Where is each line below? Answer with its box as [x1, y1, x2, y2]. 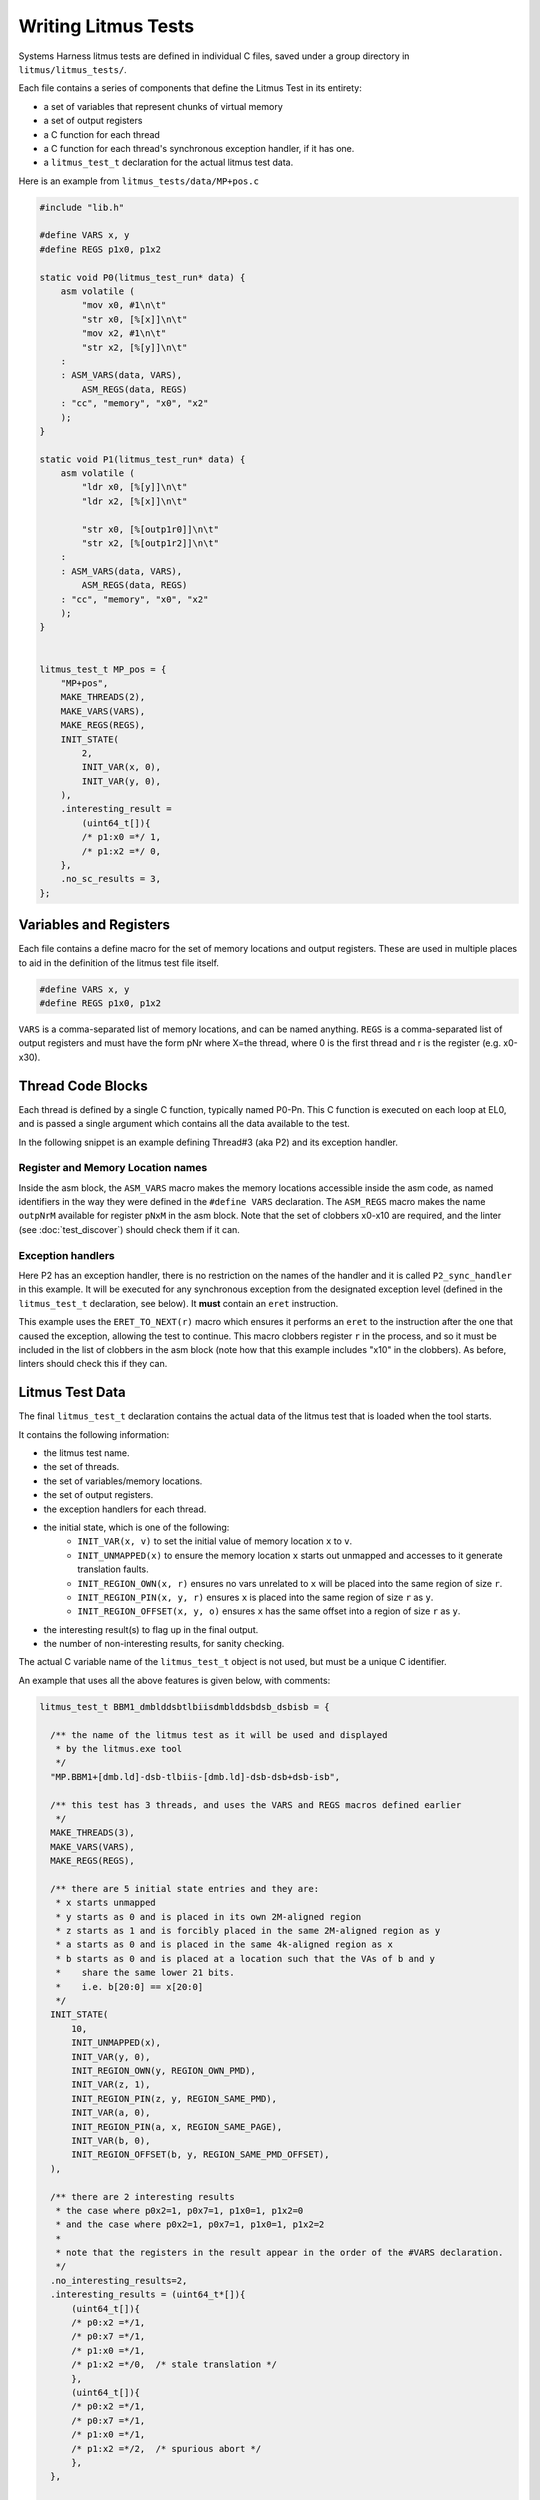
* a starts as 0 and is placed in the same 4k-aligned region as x [55, 1939, 394, 1950]
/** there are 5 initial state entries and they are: [50, 1883, 320, 1894]
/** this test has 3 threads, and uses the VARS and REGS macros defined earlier [50, 1799, 462, 1810]
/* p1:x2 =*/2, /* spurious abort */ [71, 2443, 262, 2454]
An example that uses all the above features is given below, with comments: [18, 1674, 331, 1686]
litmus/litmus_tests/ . [18, 63, 127, 75]
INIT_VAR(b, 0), [71, 2135, 151, 2146]
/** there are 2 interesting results [50, 2191, 235, 2202]
